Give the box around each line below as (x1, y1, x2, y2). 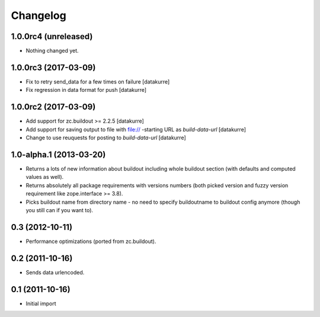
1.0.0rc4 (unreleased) (11, 31, 93, 41)
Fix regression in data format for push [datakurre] (25, 87, 147, 94)
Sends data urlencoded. (25, 268, 85, 276)
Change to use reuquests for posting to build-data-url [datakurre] (25, 134, 186, 142)
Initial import (25, 300, 56, 307)
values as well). (25, 174, 64, 181)
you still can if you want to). (25, 206, 94, 213)
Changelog (11, 9, 66, 22)
